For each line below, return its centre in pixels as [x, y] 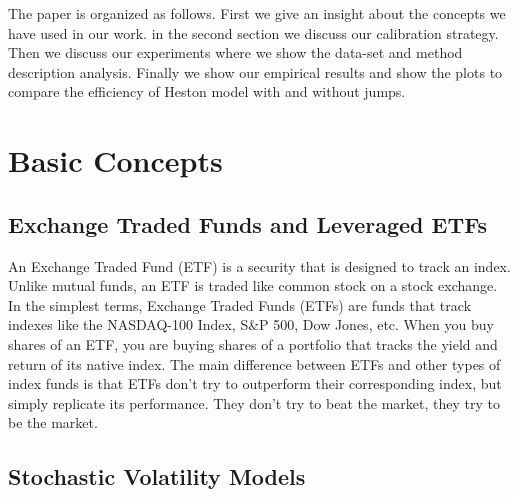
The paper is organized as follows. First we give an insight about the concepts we [257, 13]
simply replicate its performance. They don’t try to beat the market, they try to [254, 402]
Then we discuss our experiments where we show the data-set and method [235, 52]
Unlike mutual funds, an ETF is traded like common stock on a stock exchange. [253, 285]
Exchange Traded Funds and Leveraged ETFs [247, 223]
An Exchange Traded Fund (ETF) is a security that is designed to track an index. [259, 265]
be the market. [53, 422]
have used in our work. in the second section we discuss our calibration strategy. [253, 32]
